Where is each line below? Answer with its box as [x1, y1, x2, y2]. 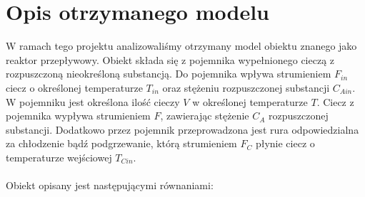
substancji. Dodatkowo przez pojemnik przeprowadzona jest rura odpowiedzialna [6, 122, 359, 137]
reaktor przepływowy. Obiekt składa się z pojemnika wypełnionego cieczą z [6, 52, 335, 67]
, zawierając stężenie [160, 108, 249, 123]
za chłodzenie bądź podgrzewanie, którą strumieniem [6, 136, 237, 151]
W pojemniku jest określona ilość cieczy [6, 94, 180, 109]
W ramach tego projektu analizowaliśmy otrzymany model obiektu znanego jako [6, 38, 357, 53]
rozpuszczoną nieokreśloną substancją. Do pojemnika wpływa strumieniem [6, 66, 331, 81]
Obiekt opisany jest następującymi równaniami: [6, 178, 214, 193]
